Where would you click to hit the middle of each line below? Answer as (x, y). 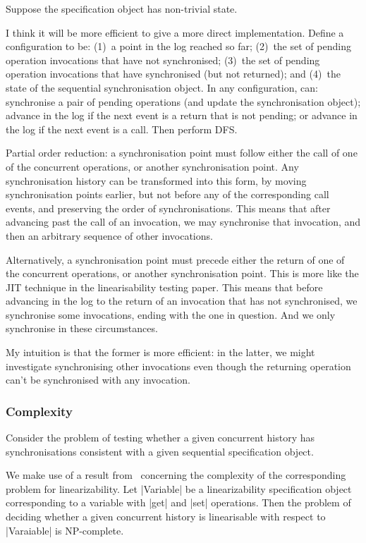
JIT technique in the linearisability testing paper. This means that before (164, 287)
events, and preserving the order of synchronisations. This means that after (168, 208)
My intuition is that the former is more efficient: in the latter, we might (160, 352)
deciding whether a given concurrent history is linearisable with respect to (166, 517)
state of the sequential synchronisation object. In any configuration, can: (162, 87)
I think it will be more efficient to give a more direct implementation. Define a (175, 32)
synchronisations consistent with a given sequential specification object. (160, 451)
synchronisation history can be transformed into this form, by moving (156, 180)
